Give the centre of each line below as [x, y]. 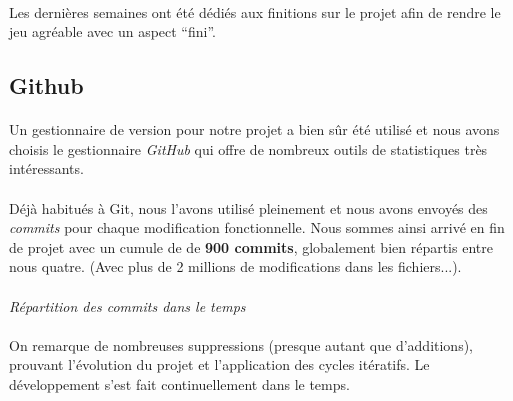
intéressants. [46, 168]
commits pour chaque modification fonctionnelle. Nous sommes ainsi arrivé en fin [257, 227]
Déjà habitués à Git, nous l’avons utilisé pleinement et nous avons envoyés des [248, 207]
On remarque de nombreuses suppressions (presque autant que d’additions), [241, 344]
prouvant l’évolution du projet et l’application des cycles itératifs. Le [219, 364]
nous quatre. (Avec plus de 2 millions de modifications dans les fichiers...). [235, 266]
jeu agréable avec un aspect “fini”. [112, 31]
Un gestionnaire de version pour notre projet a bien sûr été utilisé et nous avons [254, 129]
